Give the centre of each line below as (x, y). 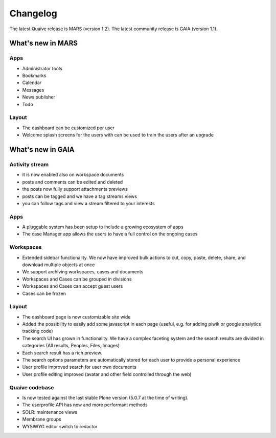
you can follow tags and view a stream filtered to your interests (89, 203)
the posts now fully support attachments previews (75, 189)
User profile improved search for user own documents (79, 367)
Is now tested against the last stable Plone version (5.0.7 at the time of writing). (105, 397)
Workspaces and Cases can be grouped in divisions (77, 279)
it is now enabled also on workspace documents (73, 175)
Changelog (33, 13)
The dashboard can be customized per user (68, 128)
